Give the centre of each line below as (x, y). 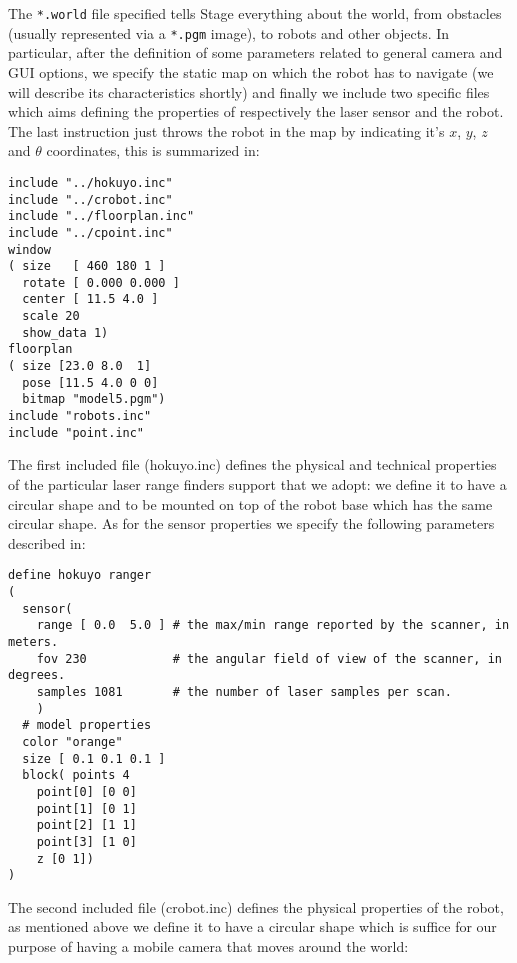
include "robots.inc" (80, 416)
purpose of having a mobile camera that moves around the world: (208, 946)
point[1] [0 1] (86, 808)
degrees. (37, 675)
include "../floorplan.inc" (101, 216)
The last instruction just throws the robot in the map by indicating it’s (226, 130)
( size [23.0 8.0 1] (80, 366)
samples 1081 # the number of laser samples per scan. (244, 691)
